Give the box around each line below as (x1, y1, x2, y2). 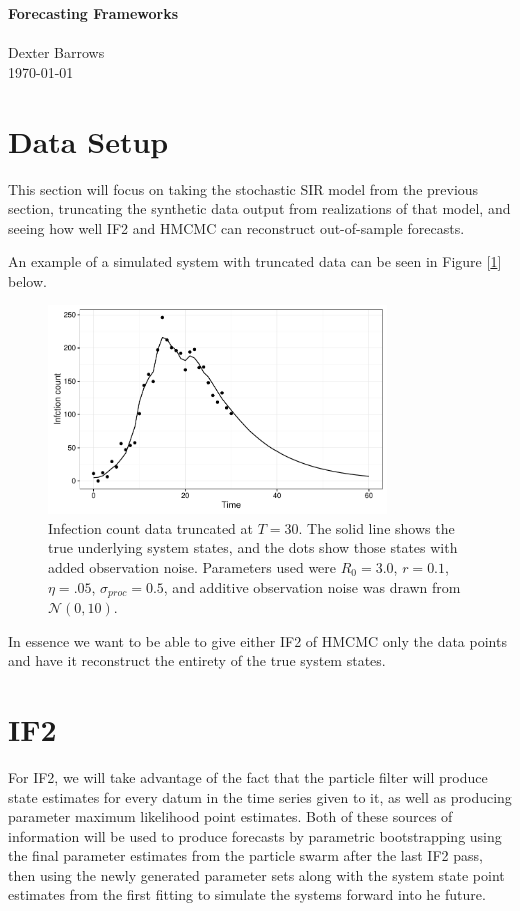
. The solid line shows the (298, 517, 455, 538)
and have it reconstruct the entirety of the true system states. (8, 650, 386, 671)
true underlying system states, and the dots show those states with (48, 537, 458, 558)
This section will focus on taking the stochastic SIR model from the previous (8, 178, 479, 199)
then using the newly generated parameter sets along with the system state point (8, 864, 505, 885)
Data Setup (8, 120, 169, 161)
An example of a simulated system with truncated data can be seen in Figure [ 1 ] (8, 251, 502, 272)
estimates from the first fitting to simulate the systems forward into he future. (8, 884, 486, 905)
